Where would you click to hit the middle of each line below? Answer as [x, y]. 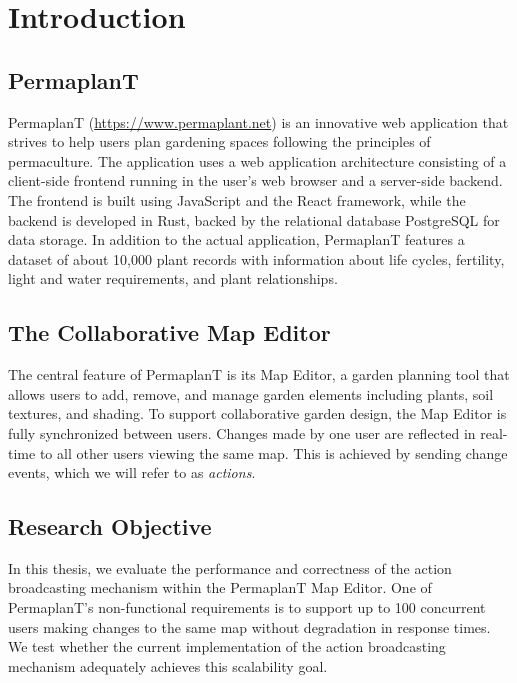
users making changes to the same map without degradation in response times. [249, 626]
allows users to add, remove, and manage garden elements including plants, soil [251, 393]
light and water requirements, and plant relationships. [173, 278]
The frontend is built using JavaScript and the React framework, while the [237, 199]
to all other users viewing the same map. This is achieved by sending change [273, 452]
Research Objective [110, 526]
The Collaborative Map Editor [169, 332]
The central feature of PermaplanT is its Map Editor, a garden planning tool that [259, 374]
